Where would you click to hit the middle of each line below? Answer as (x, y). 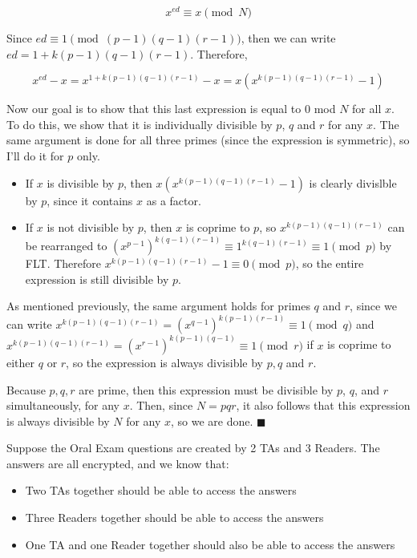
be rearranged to (66, 246)
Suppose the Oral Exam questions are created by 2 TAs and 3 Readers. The (193, 448)
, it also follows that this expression (323, 405)
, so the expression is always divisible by (164, 362)
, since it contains (90, 200)
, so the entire (330, 263)
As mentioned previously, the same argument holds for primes (158, 306)
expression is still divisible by (97, 279)
